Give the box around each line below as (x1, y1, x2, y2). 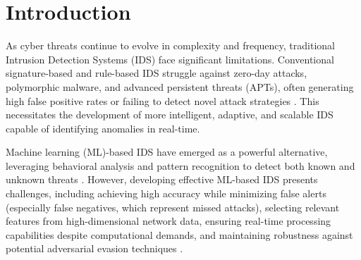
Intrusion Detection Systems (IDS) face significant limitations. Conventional (6, 51, 334, 66)
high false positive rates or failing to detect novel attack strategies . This (6, 93, 319, 108)
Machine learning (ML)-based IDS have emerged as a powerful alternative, (6, 144, 328, 159)
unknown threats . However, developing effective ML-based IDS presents (6, 172, 318, 187)
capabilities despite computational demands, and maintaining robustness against (6, 227, 353, 242)
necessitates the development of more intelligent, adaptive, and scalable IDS (6, 107, 334, 122)
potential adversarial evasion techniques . (6, 241, 183, 256)
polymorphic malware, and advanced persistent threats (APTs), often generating (6, 79, 354, 94)
